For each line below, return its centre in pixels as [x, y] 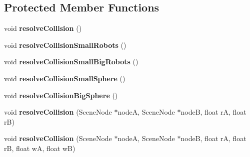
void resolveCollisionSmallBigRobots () [71, 62]
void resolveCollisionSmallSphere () [65, 78]
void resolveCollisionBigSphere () [61, 95]
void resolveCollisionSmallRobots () [65, 45]
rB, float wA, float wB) [40, 148]
